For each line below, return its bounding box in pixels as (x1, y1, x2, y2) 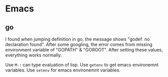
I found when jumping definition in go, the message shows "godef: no (5, 36, 150, 42)
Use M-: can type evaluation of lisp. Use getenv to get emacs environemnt (5, 62, 159, 67)
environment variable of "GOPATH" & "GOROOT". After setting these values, (5, 47, 163, 52)
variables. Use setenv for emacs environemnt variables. (5, 67, 121, 73)
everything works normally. (5, 52, 62, 58)
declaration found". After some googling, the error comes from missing (5, 41, 153, 47)
